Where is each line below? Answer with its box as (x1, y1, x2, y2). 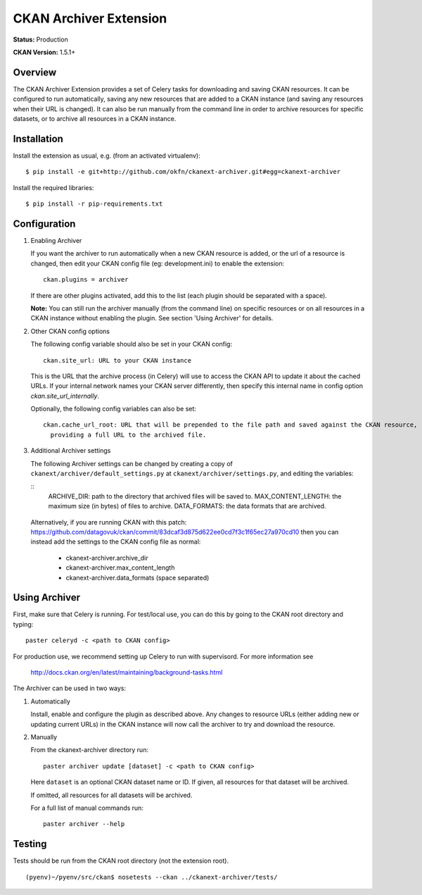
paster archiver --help (43, 820, 125, 828)
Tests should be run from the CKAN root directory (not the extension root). (13, 856, 229, 865)
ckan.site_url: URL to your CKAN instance (43, 356, 192, 364)
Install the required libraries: (13, 183, 94, 192)
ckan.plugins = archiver (43, 275, 129, 284)
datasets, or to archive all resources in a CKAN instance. (13, 115, 177, 123)
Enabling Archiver (30, 237, 82, 244)
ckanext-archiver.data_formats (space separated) (65, 573, 210, 582)
